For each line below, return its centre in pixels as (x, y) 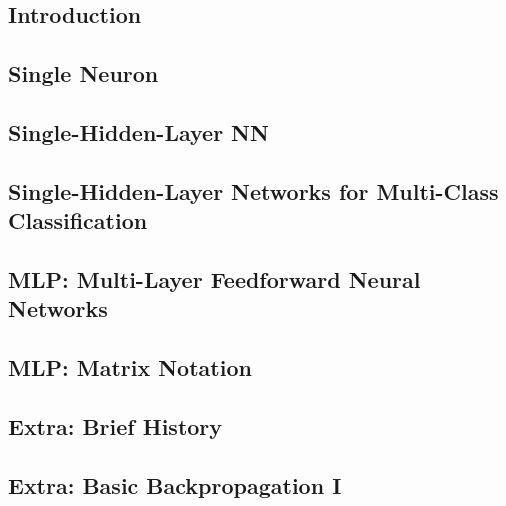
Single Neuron (83, 73)
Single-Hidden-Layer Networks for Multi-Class (253, 190)
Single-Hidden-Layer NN (138, 131)
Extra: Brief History (115, 425)
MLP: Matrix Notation (130, 367)
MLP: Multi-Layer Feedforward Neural (214, 278)
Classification (78, 220)
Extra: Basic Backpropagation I (175, 484)
